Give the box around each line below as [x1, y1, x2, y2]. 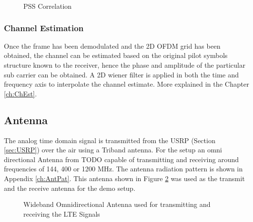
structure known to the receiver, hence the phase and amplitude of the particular [4, 60, 246, 70]
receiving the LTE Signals [23, 208, 100, 219]
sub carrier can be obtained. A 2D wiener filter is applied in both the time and [4, 69, 239, 79]
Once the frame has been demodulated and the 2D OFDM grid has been [4, 40, 220, 51]
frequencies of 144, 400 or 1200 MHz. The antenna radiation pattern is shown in [4, 164, 243, 174]
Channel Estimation [4, 21, 84, 34]
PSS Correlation [23, 1, 72, 11]
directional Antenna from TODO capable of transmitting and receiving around [4, 154, 239, 164]
